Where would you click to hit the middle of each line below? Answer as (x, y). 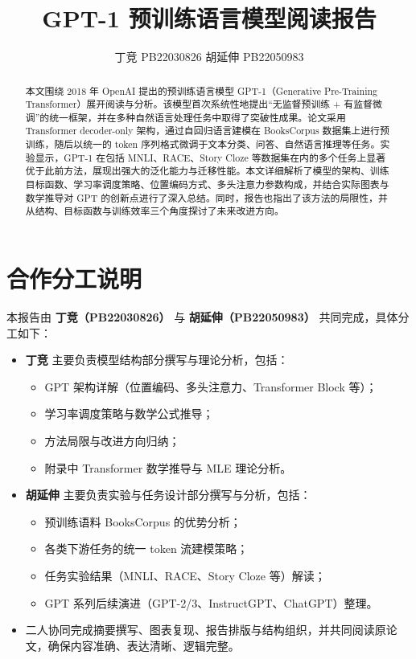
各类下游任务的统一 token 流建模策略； (146, 548)
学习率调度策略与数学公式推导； (129, 413)
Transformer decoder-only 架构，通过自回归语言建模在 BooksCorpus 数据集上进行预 (207, 131)
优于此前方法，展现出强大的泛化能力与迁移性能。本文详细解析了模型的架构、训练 (207, 171)
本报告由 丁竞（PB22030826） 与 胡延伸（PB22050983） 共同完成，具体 (202, 317)
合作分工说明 (74, 278)
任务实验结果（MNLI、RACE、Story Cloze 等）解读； (185, 575)
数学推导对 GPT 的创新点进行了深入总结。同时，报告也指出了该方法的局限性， (202, 197)
